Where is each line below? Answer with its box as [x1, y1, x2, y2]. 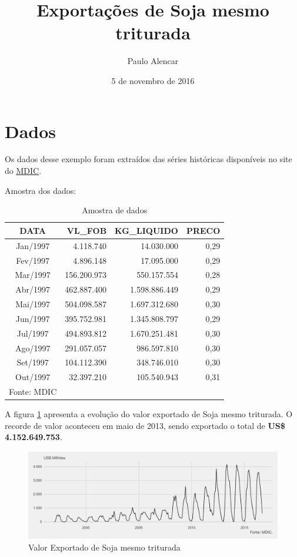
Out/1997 [15, 371, 51, 383]
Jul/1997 [16, 327, 49, 339]
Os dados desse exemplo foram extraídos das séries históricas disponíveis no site [5, 153, 292, 165]
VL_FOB [66, 224, 107, 236]
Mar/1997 [15, 269, 51, 281]
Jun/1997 [15, 312, 50, 324]
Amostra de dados [82, 204, 148, 216]
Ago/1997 [15, 341, 51, 354]
